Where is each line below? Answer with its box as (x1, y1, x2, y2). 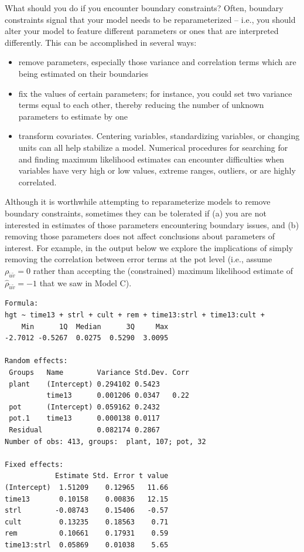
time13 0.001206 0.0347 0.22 (46, 391, 189, 400)
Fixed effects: (5, 460, 64, 469)
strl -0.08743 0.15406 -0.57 (5, 506, 169, 515)
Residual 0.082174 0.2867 (9, 426, 160, 434)
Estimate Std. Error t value (54, 472, 169, 480)
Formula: (5, 299, 39, 308)
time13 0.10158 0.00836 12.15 (5, 495, 169, 503)
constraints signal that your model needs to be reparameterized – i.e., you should (5, 13, 296, 25)
